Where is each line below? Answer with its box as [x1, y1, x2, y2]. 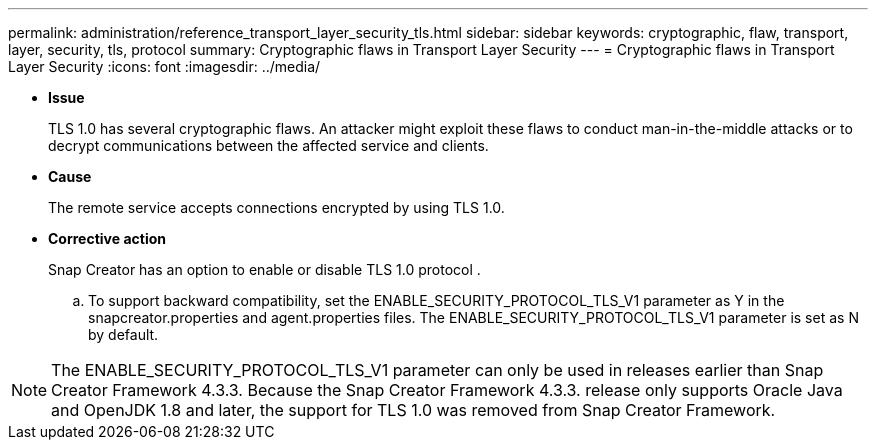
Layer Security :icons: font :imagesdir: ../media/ [8, 58, 321, 75]
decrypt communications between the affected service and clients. [48, 137, 489, 154]
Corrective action [48, 230, 166, 247]
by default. [88, 326, 159, 343]
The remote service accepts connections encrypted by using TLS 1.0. [48, 199, 505, 216]
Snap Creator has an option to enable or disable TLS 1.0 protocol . [48, 261, 481, 278]
